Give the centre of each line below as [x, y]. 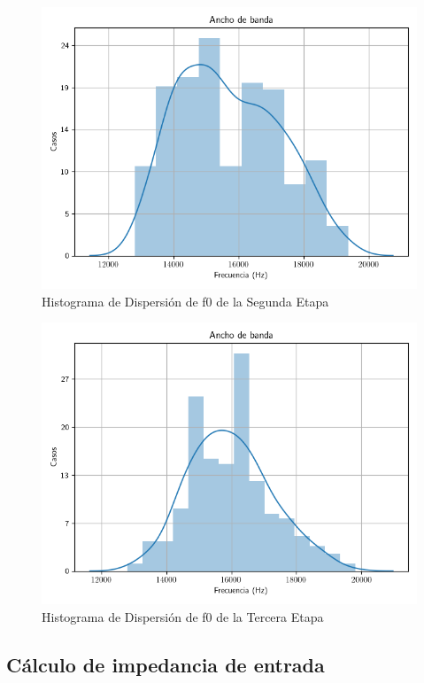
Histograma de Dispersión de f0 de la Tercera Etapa [183, 616]
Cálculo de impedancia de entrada [166, 664]
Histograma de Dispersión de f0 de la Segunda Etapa [185, 301]
